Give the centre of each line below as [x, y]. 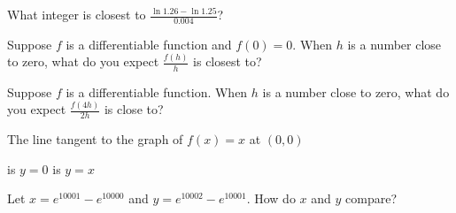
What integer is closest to [77, 14]
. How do [271, 198]
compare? [371, 198]
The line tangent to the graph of [95, 139]
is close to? [134, 109]
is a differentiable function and [149, 44]
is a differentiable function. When [157, 91]
